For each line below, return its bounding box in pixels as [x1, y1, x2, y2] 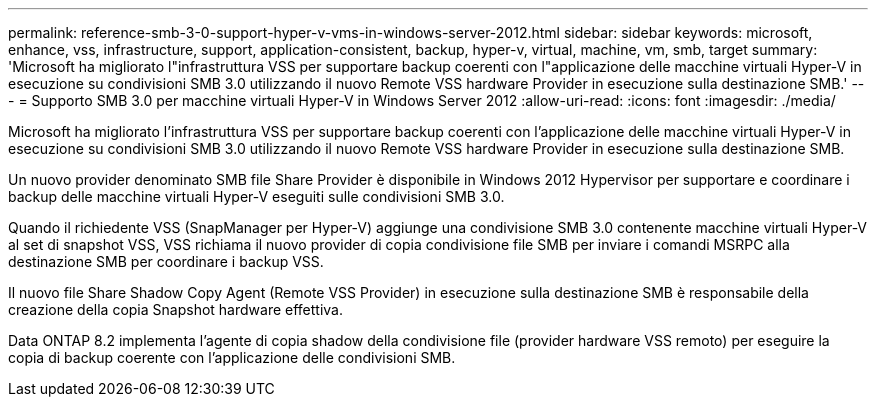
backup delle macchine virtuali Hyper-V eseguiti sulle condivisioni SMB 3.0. [8, 188, 505, 205]
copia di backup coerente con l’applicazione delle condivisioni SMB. [8, 349, 456, 366]
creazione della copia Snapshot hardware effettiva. [8, 301, 344, 318]
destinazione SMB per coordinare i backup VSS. [8, 253, 324, 270]
